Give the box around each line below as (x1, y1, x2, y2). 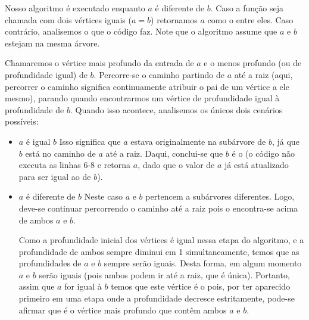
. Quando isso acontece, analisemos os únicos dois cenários (70, 103, 283, 116)
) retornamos (151, 13, 198, 26)
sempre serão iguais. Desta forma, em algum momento (104, 257, 302, 269)
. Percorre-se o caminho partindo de (93, 68, 224, 80)
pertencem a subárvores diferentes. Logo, (145, 190, 295, 203)
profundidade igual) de (5, 68, 88, 80)
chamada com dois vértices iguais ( (5, 13, 132, 26)
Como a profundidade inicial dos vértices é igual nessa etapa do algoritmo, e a (18, 234, 304, 246)
